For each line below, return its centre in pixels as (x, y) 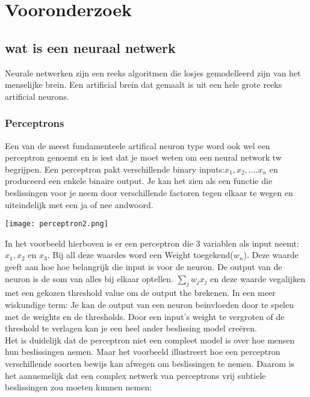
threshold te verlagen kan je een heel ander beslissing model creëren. (131, 328)
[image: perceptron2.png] (57, 224)
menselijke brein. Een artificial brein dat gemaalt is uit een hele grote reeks (144, 85)
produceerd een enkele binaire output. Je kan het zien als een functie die (139, 181)
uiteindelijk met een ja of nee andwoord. (79, 204)
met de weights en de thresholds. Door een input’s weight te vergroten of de (145, 316)
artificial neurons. (37, 96)
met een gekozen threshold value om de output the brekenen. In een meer (140, 293)
